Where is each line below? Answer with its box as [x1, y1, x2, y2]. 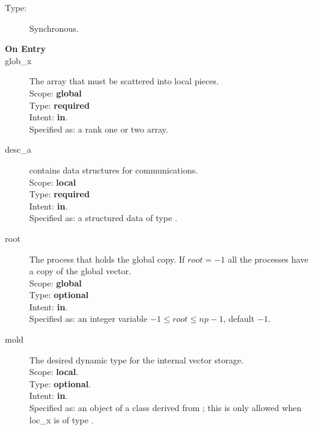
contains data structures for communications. [29, 163, 198, 176]
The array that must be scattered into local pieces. [29, 75, 219, 87]
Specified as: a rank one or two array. [29, 122, 168, 135]
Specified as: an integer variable [29, 312, 148, 325]
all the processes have [228, 252, 309, 265]
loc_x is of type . [29, 413, 94, 426]
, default [223, 312, 254, 325]
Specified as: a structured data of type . [29, 211, 178, 224]
